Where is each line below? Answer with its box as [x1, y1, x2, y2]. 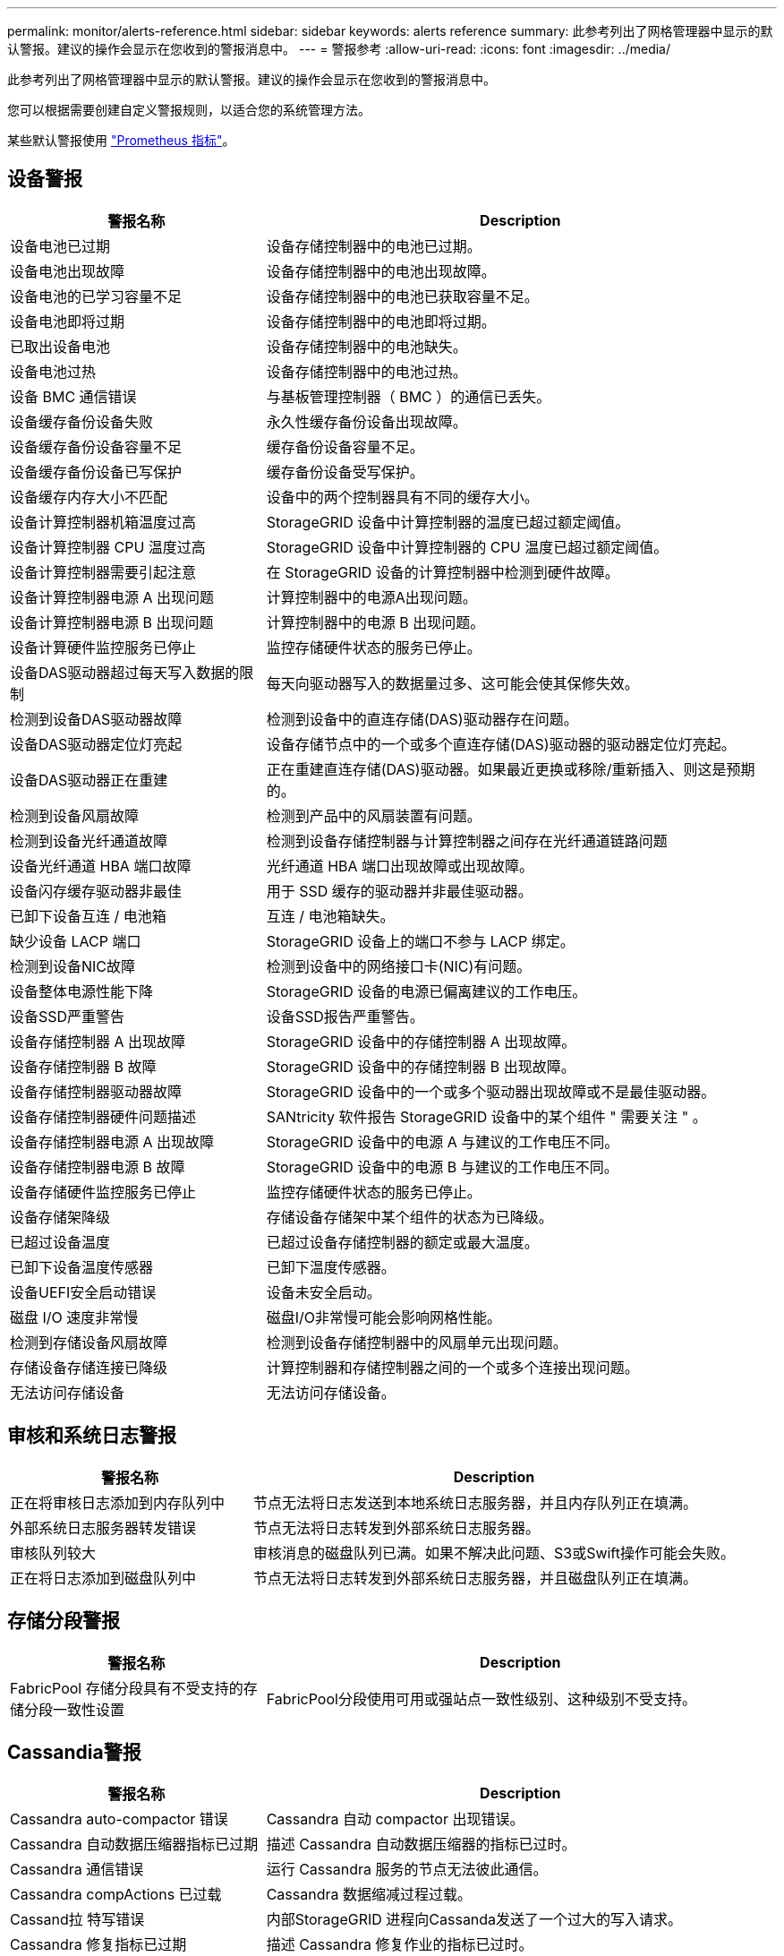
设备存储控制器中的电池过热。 [266, 362, 467, 381]
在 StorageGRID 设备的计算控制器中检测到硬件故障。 [266, 562, 619, 581]
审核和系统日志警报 [7, 1424, 176, 1447]
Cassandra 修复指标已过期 [10, 1935, 187, 1954]
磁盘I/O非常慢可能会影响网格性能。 [266, 1308, 501, 1326]
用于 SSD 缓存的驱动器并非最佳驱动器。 [266, 881, 533, 900]
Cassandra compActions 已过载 [10, 1885, 222, 1904]
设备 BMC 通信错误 [10, 387, 137, 406]
